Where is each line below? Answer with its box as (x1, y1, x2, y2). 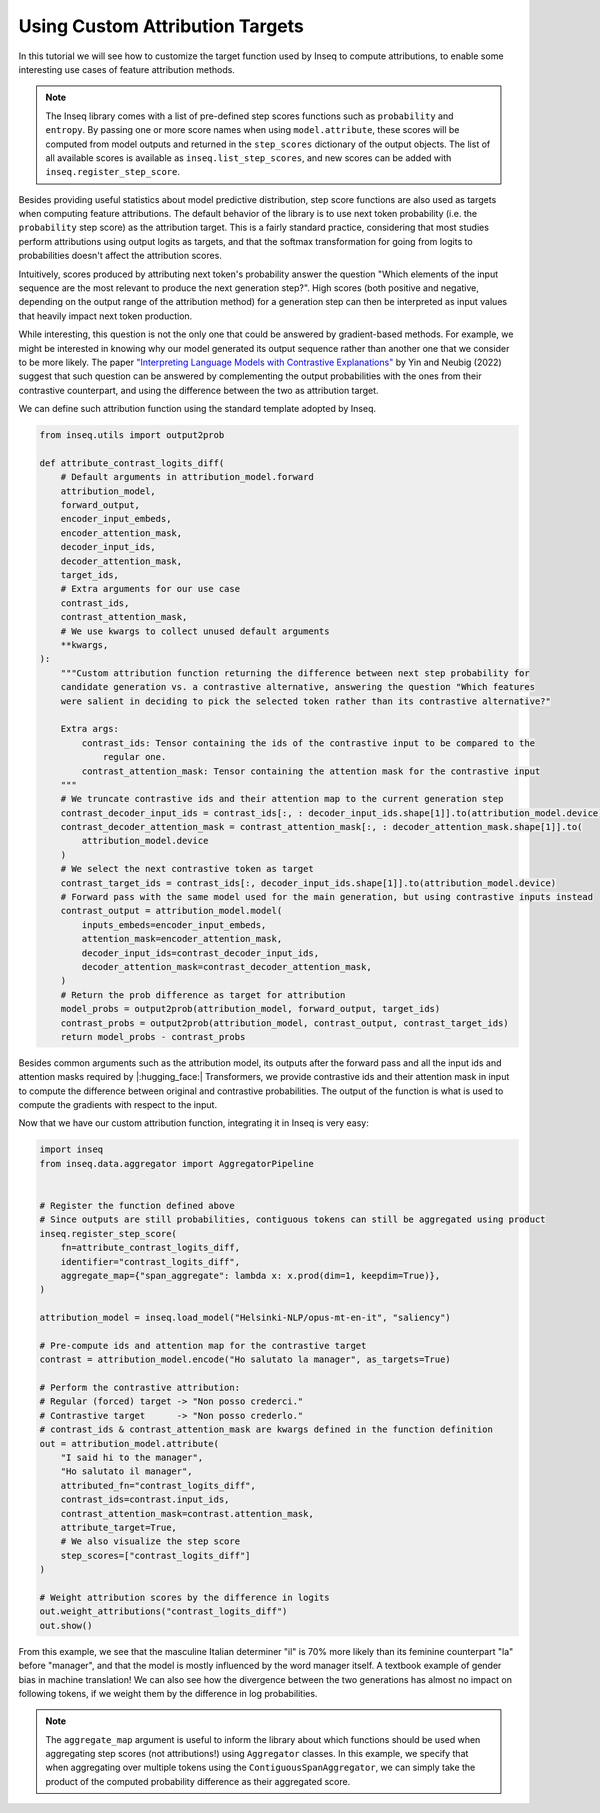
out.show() (39, 1620, 93, 1631)
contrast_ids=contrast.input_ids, (60, 1494, 230, 1505)
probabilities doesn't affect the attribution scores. (18, 250, 222, 262)
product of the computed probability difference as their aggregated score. (45, 1775, 351, 1787)
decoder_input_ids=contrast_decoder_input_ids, (81, 947, 320, 959)
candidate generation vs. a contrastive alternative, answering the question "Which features (60, 681, 535, 693)
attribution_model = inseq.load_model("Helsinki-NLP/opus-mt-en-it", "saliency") (39, 1312, 452, 1324)
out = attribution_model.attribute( (39, 1438, 220, 1449)
